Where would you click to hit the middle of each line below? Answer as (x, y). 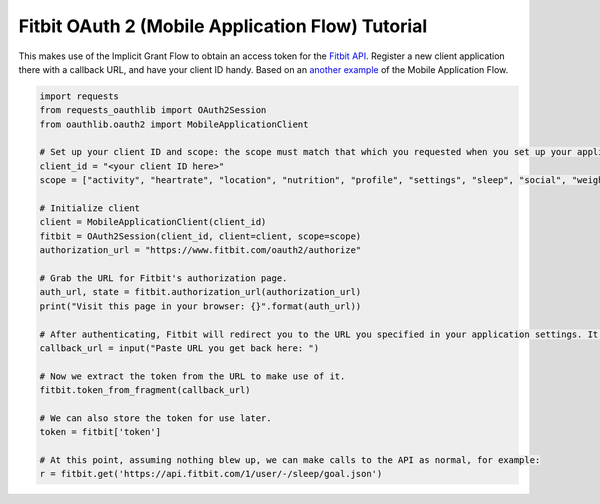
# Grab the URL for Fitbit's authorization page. (163, 278)
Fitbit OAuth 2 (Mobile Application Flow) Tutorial (223, 26)
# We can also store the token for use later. (155, 418)
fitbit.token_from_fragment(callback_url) (145, 390)
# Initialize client (89, 208)
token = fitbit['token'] (100, 432)
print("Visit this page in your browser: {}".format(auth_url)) (200, 306)
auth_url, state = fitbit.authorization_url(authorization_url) (200, 292)
